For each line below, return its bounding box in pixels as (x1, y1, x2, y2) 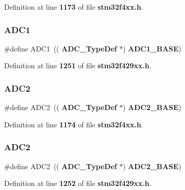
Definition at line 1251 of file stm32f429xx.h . (4, 60, 151, 71)
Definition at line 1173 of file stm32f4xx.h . (4, 2, 143, 12)
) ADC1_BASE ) (122, 43, 181, 53)
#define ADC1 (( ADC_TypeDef (4, 43, 117, 53)
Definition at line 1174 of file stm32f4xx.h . (4, 119, 143, 129)
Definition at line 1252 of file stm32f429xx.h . (4, 178, 151, 188)
